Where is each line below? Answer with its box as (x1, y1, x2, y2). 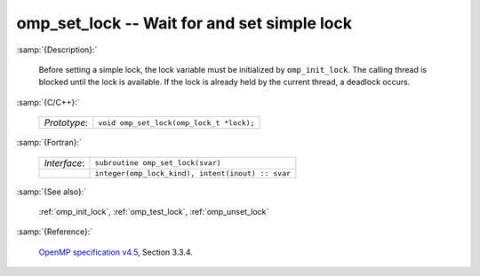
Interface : (44, 156, 85, 169)
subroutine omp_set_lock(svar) (94, 158, 221, 168)
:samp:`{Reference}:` (16, 226, 93, 237)
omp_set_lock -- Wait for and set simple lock (16, 13, 353, 33)
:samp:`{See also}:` (16, 186, 87, 197)
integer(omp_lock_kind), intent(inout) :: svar (94, 169, 292, 177)
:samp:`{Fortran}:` (16, 138, 82, 148)
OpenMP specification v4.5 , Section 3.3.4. (38, 247, 193, 257)
